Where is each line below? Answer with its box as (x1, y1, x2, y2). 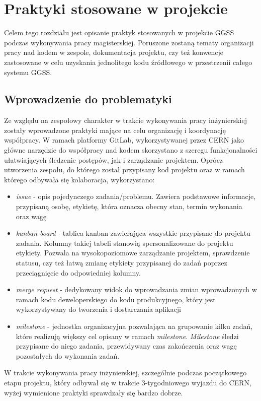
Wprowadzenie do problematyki (4, 91, 172, 107)
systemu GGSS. (4, 66, 52, 77)
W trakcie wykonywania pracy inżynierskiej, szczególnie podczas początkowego (4, 367, 247, 378)
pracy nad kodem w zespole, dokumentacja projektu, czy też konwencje (4, 47, 224, 57)
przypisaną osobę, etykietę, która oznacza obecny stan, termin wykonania (16, 201, 242, 212)
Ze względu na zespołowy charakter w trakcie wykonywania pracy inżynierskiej (4, 115, 247, 125)
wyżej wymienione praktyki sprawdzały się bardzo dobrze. (4, 387, 183, 397)
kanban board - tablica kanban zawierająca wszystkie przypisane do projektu (16, 228, 250, 238)
